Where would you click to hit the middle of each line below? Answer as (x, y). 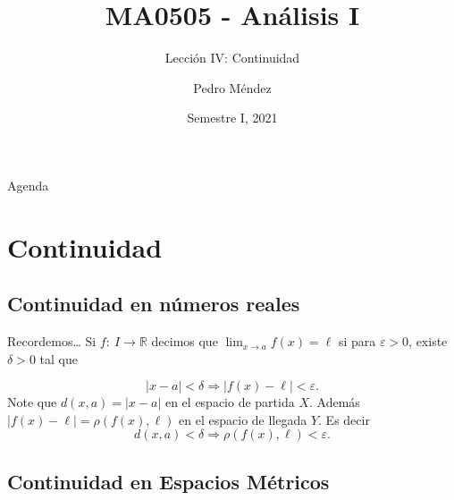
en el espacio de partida (230, 402)
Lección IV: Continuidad (232, 58)
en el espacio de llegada (243, 419)
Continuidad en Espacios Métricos (168, 481)
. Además (334, 402)
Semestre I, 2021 (232, 118)
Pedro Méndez (232, 87)
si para (357, 341)
